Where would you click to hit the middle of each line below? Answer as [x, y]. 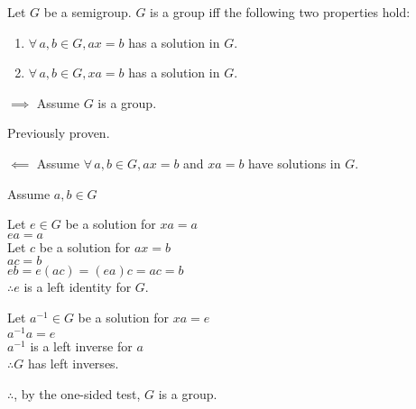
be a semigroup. [88, 12]
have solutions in [295, 163]
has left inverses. [73, 364]
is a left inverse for [81, 345]
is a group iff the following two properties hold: [280, 12]
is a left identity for [78, 287]
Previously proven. [59, 133]
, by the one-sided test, [77, 393]
